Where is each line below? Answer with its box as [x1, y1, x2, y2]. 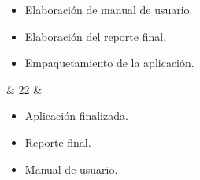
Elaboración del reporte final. [24, 28, 167, 44]
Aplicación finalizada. [24, 107, 128, 124]
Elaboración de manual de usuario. [24, 2, 193, 17]
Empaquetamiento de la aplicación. [24, 54, 194, 71]
